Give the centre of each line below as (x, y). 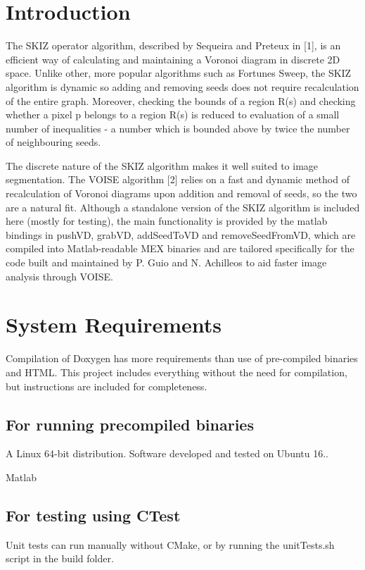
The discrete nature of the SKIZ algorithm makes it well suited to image (162, 165)
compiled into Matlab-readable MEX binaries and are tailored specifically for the (180, 248)
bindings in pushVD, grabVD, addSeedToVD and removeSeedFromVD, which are (181, 234)
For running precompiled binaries (130, 424)
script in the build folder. (60, 558)
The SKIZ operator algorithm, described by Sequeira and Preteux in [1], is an (173, 45)
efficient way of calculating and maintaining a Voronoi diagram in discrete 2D (173, 59)
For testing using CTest (93, 515)
